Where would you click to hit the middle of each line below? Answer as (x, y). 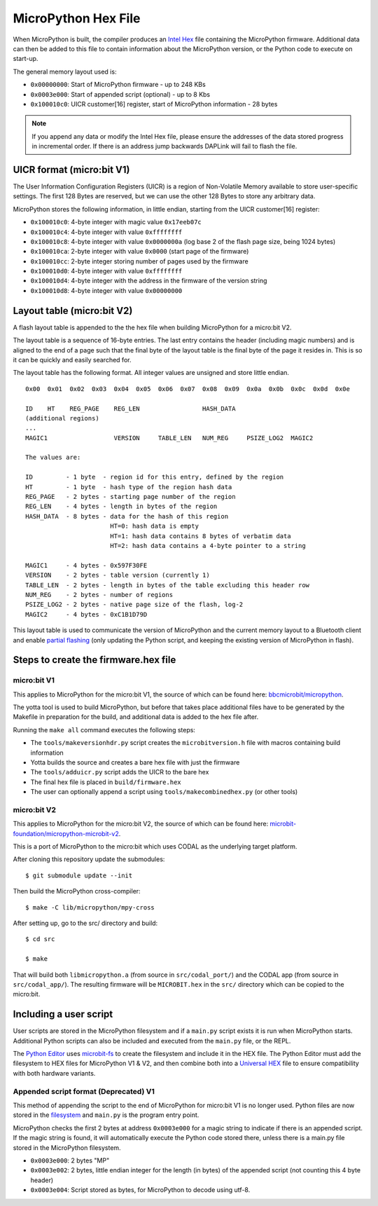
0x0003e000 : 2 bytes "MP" (70, 1160)
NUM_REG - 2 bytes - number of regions (99, 595)
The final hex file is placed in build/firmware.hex (106, 782)
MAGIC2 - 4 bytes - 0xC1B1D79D (86, 614)
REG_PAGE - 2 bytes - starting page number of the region (131, 497)
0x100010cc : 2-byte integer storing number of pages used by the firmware (139, 261)
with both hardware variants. (54, 1073)
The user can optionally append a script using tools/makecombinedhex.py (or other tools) (164, 792)
